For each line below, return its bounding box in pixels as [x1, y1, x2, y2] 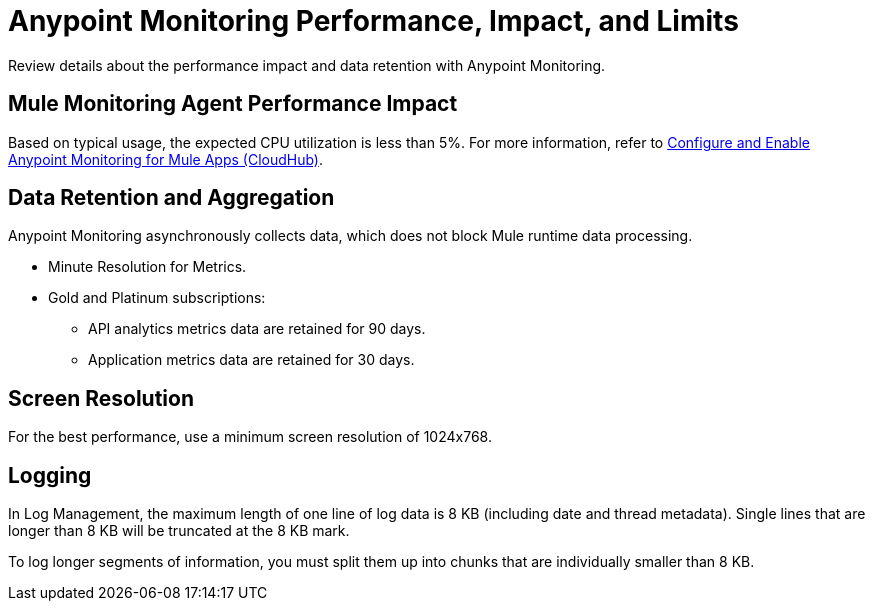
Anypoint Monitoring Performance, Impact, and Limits [8, 4, 739, 38]
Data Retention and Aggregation [8, 185, 335, 211]
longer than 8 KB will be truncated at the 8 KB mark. [8, 522, 350, 540]
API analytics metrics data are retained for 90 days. [88, 320, 426, 338]
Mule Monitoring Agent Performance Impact [8, 91, 458, 117]
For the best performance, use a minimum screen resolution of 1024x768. [8, 428, 492, 446]
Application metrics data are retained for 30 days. [88, 351, 415, 369]
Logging [8, 462, 92, 488]
